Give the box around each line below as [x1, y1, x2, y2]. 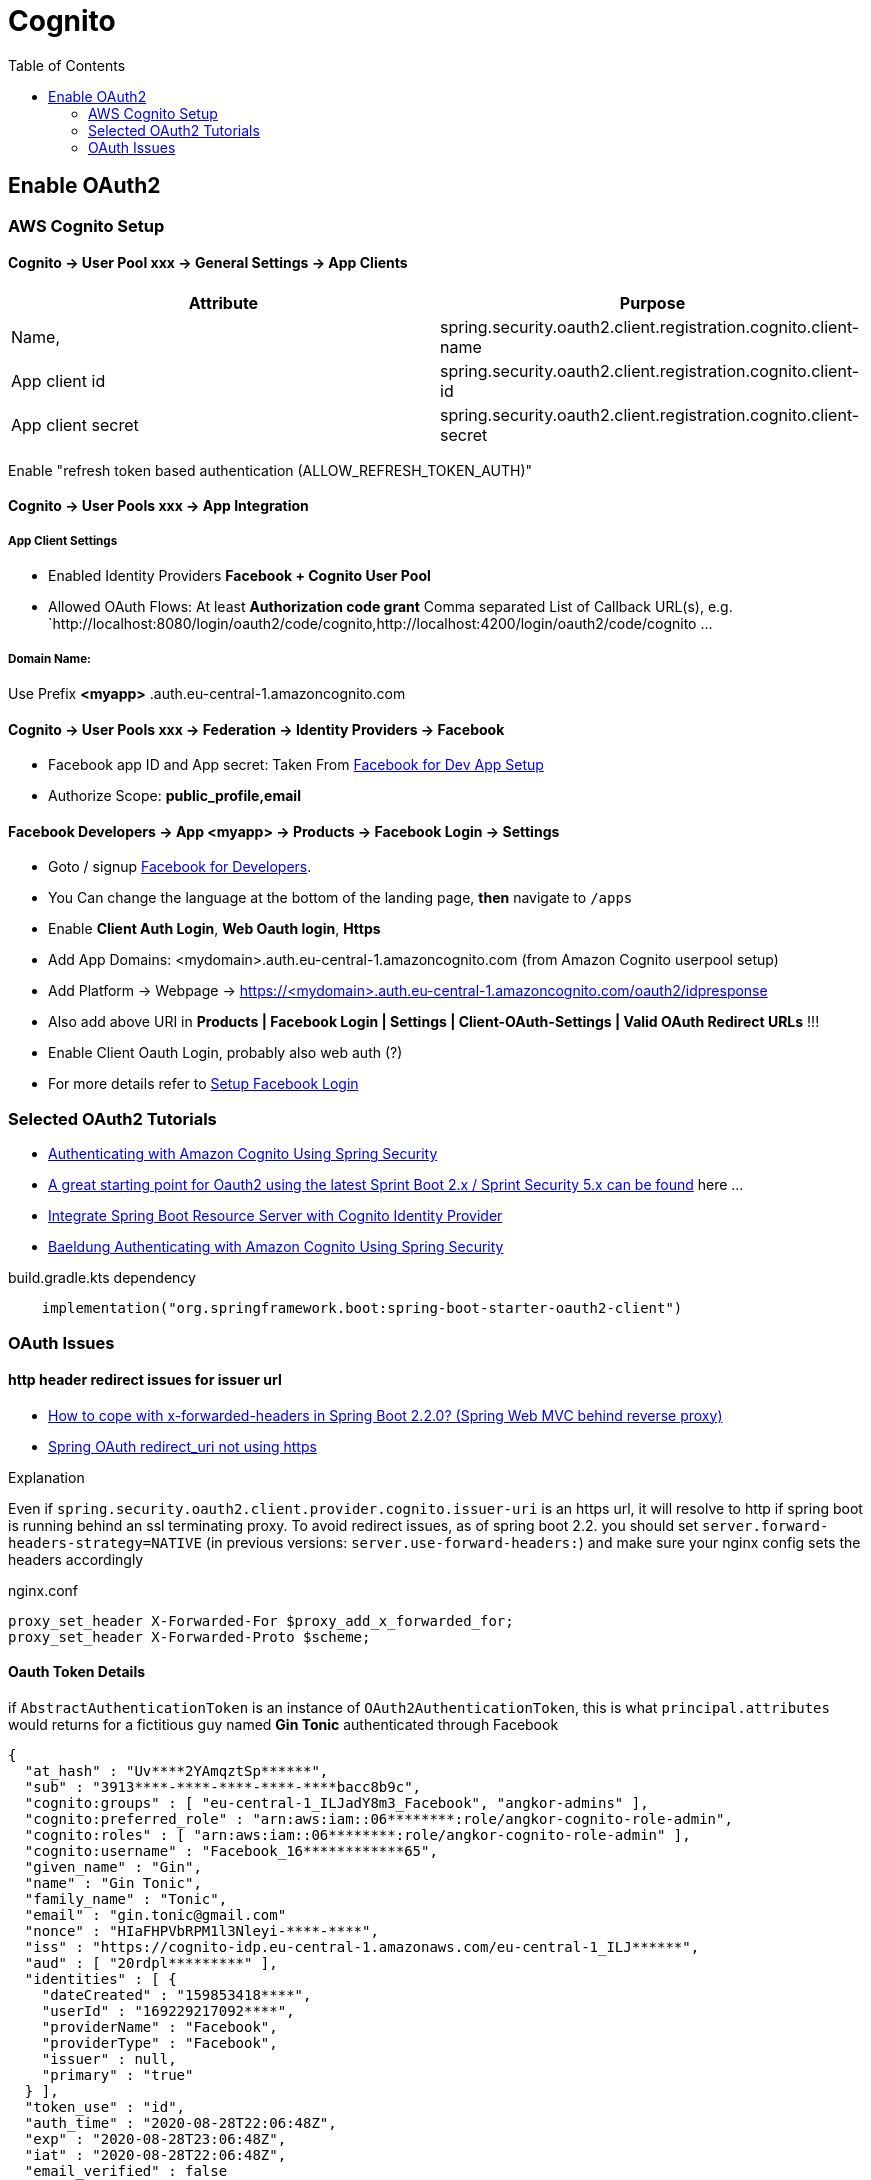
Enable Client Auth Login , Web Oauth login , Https [48, 920, 381, 938]
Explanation [8, 1468, 85, 1486]
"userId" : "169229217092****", [41, 2002, 295, 2019]
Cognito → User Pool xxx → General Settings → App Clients [8, 254, 408, 272]
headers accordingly [8, 1550, 144, 1568]
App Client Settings [8, 533, 118, 548]
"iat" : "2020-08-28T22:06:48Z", [24, 2146, 287, 2163]
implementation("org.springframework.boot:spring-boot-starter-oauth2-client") [41, 1300, 683, 1317]
